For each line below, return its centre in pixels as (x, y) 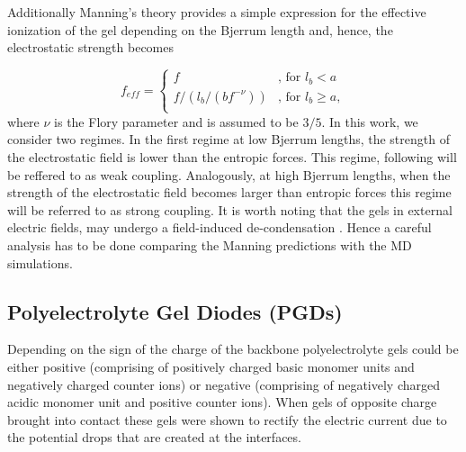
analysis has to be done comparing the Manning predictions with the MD (210, 245)
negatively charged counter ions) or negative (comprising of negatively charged (224, 384)
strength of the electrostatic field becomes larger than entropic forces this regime (229, 192)
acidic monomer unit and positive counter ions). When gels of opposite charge (222, 402)
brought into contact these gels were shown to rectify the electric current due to (227, 419)
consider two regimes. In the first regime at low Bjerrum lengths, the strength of (229, 139)
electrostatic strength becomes (91, 47)
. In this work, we (370, 121)
